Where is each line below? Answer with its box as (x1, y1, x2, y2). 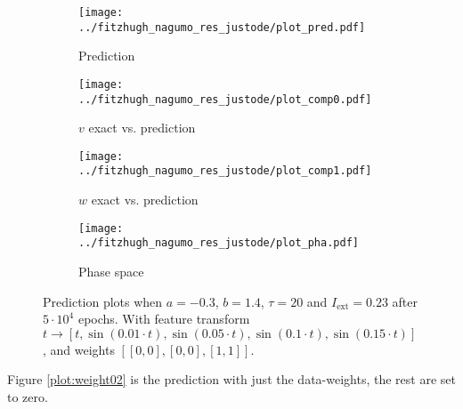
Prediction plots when (43, 292, 163, 310)
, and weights (43, 340, 115, 358)
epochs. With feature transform (77, 309, 250, 328)
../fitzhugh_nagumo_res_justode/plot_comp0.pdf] (78, 92, 372, 106)
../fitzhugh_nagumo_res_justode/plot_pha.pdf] (78, 237, 359, 250)
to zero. (7, 388, 48, 405)
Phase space (78, 262, 144, 281)
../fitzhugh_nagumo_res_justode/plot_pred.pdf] (78, 20, 366, 34)
